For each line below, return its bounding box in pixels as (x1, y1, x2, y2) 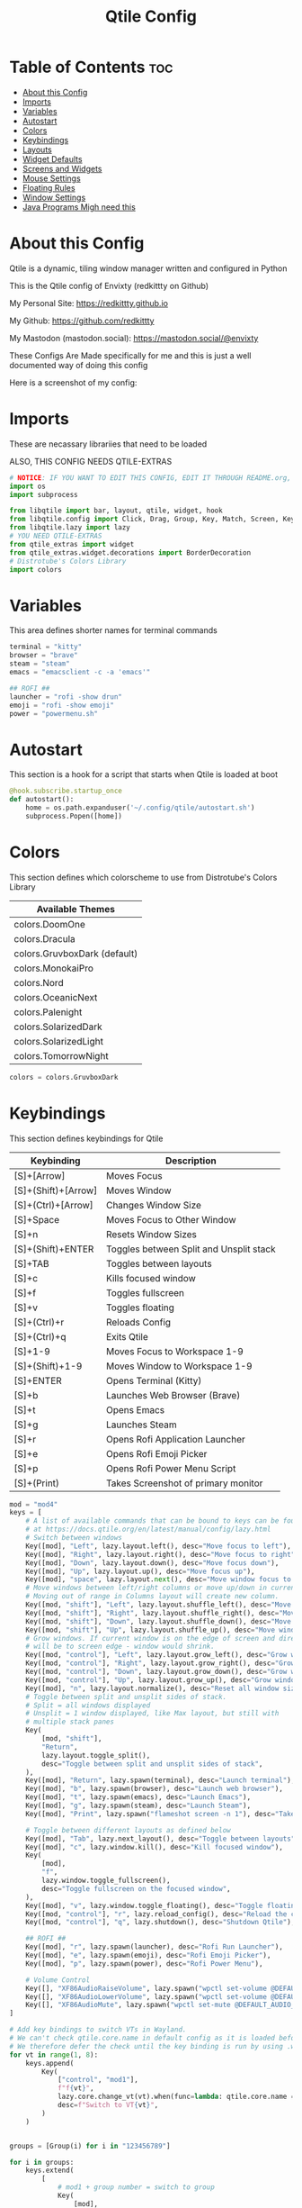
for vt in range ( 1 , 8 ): (9, 2050, 99, 2059)
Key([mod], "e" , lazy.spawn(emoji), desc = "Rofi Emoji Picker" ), (25, 1951, 271, 1960)
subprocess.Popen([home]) (25, 811, 123, 820)
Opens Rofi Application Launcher (106, 1433, 245, 1445)
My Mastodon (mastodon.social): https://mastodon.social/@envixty (9, 332, 259, 343)
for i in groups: (9, 2158, 75, 2167)
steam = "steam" (9, 659, 70, 668)
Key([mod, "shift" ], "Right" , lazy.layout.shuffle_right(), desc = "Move (25, 1608, 299, 1617)
